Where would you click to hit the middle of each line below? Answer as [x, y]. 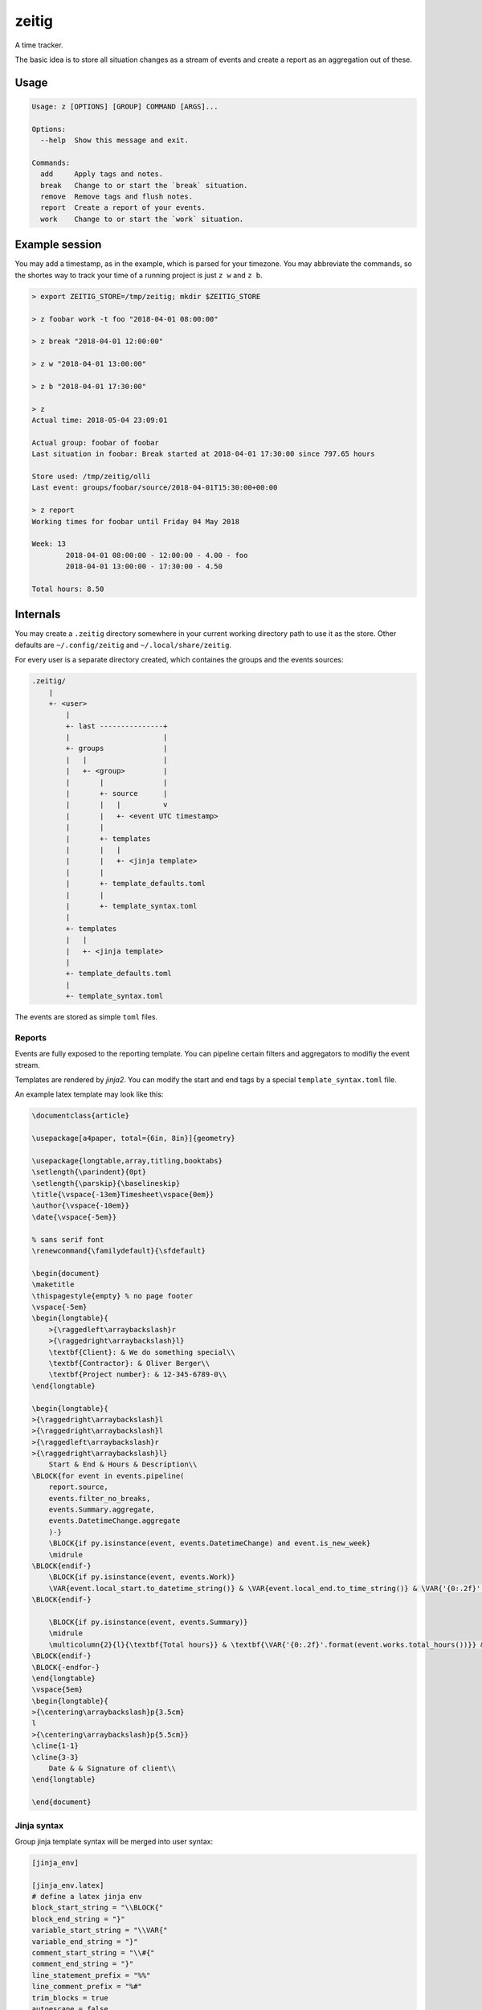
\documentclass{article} [81, 1116]
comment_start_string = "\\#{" [94, 1953]
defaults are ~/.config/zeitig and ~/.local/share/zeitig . [123, 645]
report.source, [78, 1487]
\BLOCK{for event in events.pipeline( [108, 1476]
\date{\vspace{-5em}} [74, 1217]
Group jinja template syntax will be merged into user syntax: [114, 1841]
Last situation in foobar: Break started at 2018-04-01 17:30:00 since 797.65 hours [203, 454]
